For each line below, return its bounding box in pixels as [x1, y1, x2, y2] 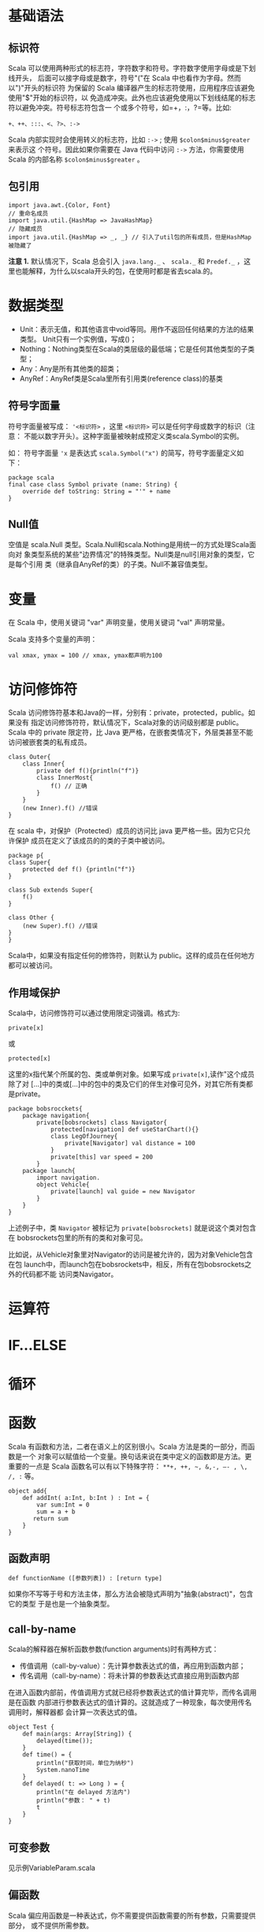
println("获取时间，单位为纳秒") [36, 1759, 134, 1767]
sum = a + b [36, 1507, 76, 1516]
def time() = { [22, 1751, 73, 1759]
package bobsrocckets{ [8, 1105, 83, 1113]
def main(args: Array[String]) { [22, 1730, 132, 1738]
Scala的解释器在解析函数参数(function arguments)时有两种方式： [8, 1644, 219, 1654]
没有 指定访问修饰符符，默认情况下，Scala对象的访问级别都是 [14, 718, 215, 728]
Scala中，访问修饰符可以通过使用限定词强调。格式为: [8, 1008, 180, 1018]
